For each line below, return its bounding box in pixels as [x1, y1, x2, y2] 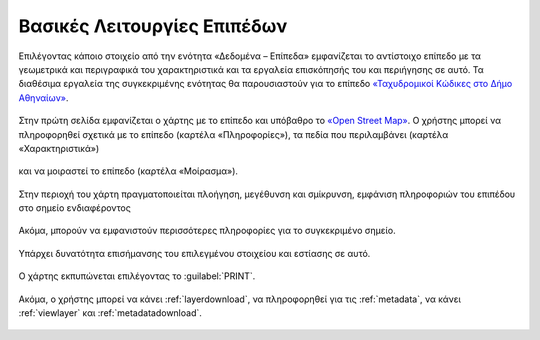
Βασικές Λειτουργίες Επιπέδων [18, 15, 288, 37]
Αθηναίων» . [18, 91, 69, 104]
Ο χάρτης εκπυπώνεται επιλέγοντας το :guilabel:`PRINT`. [18, 270, 256, 282]
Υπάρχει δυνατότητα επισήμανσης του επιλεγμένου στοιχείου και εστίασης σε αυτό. [18, 247, 371, 259]
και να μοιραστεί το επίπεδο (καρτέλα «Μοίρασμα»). [18, 165, 239, 177]
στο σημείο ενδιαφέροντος [18, 202, 132, 214]
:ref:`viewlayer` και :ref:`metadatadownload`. [18, 307, 202, 319]
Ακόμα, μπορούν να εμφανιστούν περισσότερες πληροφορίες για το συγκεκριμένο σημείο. [18, 225, 396, 237]
